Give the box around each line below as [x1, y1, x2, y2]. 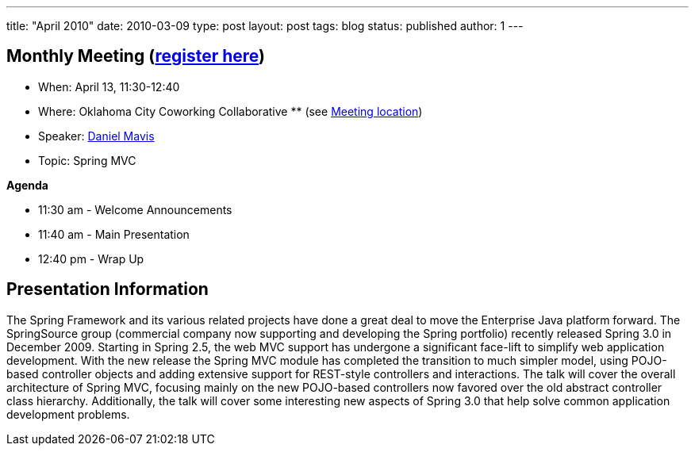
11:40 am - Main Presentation [38, 227, 190, 241]
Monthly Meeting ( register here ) [6, 46, 266, 67]
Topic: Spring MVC [38, 153, 136, 167]
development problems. [6, 407, 130, 421]
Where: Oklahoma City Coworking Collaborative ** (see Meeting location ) [38, 104, 423, 118]
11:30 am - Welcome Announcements [38, 202, 232, 216]
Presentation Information [6, 279, 209, 300]
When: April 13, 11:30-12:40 [38, 79, 180, 94]
